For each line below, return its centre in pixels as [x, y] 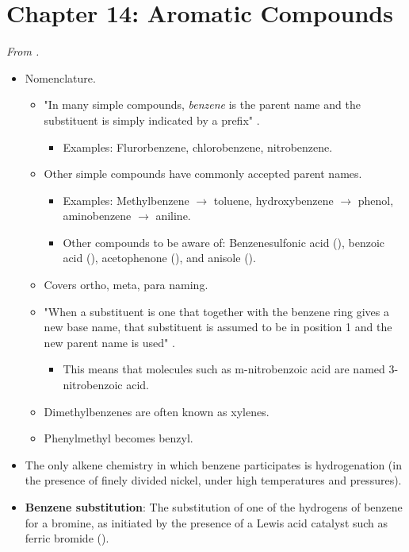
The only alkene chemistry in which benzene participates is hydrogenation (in [213, 464]
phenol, [376, 200]
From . [23, 51]
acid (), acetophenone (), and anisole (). [159, 258]
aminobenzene [97, 216]
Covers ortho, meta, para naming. [126, 285]
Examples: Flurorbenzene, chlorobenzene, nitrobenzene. [198, 147]
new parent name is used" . [109, 342]
